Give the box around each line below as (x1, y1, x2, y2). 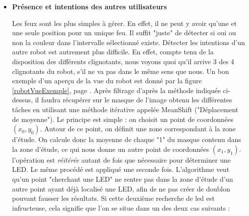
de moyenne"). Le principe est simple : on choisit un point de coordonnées (12, 114, 234, 124)
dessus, (12, 95, 33, 105)
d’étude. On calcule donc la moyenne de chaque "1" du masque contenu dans (12, 134, 241, 144)
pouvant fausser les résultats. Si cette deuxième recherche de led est (12, 193, 215, 203)
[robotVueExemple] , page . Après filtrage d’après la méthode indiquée (12, 85, 221, 95)
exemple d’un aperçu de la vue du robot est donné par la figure (12, 75, 202, 86)
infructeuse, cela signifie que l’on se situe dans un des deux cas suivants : (12, 202, 230, 213)
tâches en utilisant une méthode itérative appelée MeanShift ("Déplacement (12, 104, 238, 114)
